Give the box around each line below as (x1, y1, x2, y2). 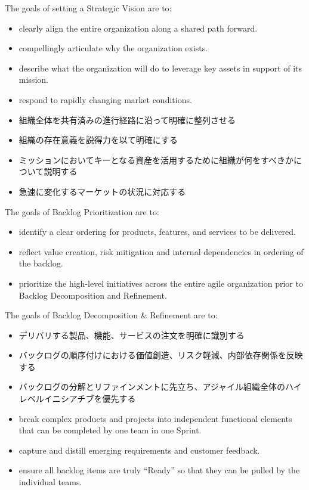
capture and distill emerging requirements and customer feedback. (18, 444, 260, 456)
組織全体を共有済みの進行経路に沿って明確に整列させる (18, 113, 236, 126)
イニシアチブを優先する (44, 392, 136, 405)
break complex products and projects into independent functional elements (18, 412, 292, 424)
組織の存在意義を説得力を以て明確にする (18, 134, 178, 146)
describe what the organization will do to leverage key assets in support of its (18, 61, 302, 74)
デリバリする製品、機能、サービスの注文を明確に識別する (18, 328, 245, 341)
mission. (18, 73, 48, 86)
